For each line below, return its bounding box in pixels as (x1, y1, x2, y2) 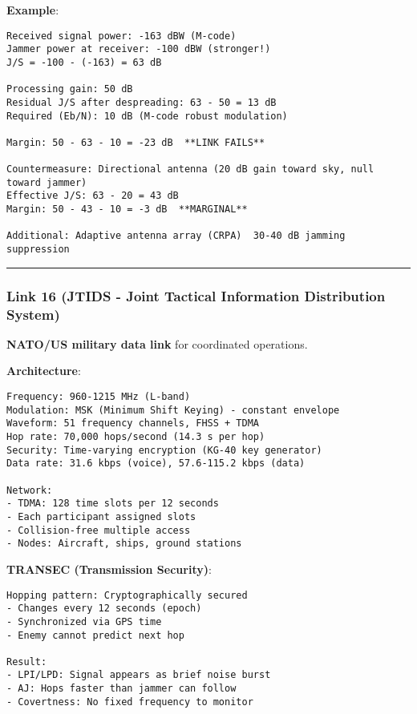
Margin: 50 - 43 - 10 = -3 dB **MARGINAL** (6, 204, 248, 216)
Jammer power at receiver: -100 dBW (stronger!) (6, 43, 271, 55)
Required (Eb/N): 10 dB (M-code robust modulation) (6, 110, 288, 122)
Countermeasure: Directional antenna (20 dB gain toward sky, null (6, 163, 374, 175)
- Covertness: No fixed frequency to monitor (6, 696, 253, 708)
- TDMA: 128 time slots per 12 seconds (6, 498, 219, 510)
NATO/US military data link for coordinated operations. (6, 335, 308, 352)
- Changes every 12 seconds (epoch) (6, 603, 202, 615)
